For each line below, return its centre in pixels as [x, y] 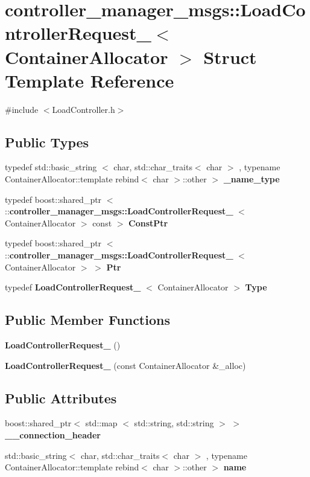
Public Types [47, 142]
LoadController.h [84, 109]
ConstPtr [148, 222]
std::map [101, 423]
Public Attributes [61, 398]
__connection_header [53, 435]
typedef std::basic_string [51, 167]
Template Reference [90, 80]
